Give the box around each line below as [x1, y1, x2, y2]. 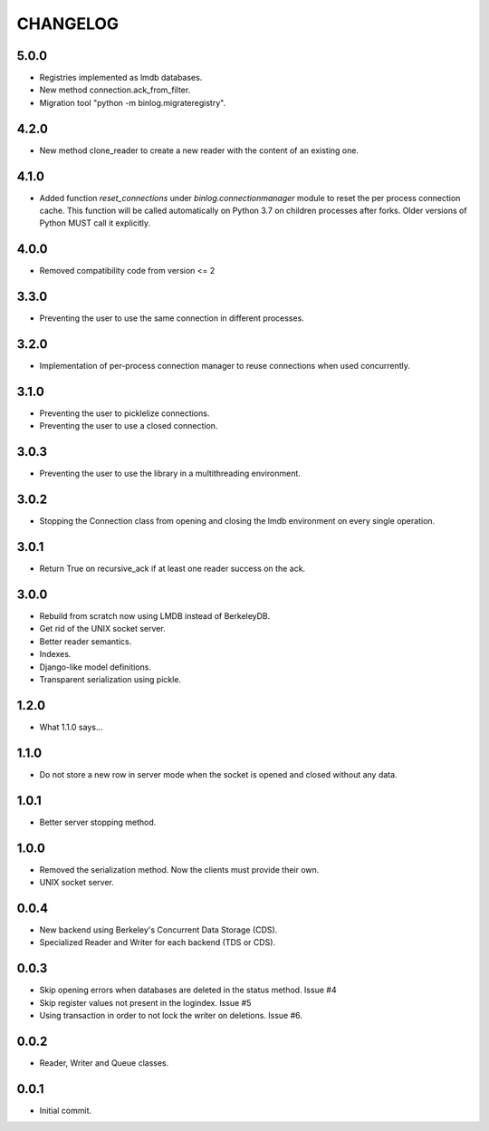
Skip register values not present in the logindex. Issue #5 [39, 997, 252, 1008]
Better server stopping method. [39, 817, 157, 827]
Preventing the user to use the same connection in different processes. [39, 313, 305, 324]
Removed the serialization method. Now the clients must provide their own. [39, 864, 320, 875]
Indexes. [39, 649, 72, 660]
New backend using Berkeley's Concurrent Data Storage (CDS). [39, 924, 278, 935]
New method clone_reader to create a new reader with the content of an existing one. [39, 145, 360, 156]
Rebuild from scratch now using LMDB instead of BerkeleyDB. [39, 611, 271, 622]
